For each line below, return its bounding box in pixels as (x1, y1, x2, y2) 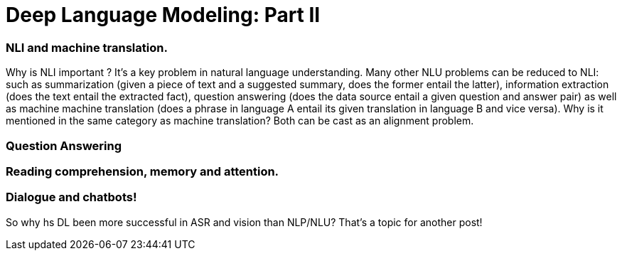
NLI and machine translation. (6, 40, 168, 55)
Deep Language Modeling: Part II (6, 3, 321, 27)
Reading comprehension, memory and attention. (6, 164, 279, 178)
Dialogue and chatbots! (6, 190, 137, 205)
